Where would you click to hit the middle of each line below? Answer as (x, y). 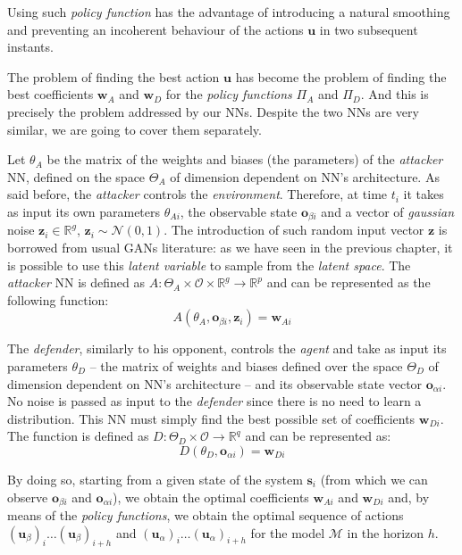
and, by (409, 497)
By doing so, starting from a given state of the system (155, 479)
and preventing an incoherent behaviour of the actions (155, 29)
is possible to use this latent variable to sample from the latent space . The (209, 265)
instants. (30, 47)
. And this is (395, 94)
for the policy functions (229, 94)
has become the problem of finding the (341, 76)
